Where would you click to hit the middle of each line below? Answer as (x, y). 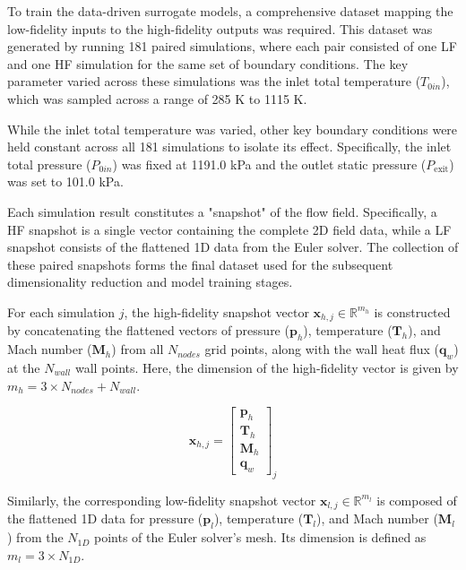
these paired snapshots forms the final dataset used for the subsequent (200, 264)
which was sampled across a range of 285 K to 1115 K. (157, 98)
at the (24, 367)
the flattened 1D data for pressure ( (105, 518)
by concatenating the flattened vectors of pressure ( (148, 330)
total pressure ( (49, 164)
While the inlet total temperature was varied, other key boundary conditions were (233, 129)
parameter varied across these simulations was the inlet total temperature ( (214, 81)
